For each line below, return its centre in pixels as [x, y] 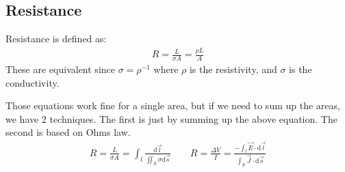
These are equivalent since [60, 69]
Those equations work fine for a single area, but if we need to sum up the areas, [173, 105]
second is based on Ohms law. [68, 132]
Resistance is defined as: [56, 39]
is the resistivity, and [233, 69]
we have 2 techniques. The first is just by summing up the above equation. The [171, 118]
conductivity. [33, 82]
